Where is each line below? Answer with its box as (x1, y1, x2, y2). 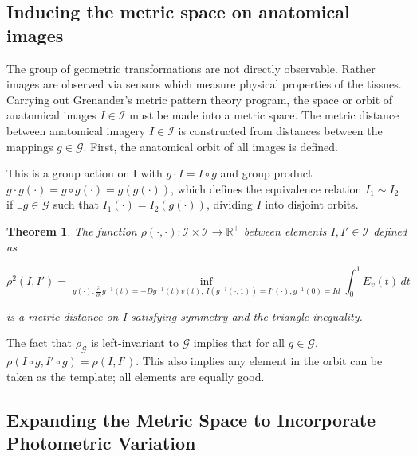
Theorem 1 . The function (6, 222, 137, 239)
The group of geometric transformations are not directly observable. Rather (6, 60, 376, 76)
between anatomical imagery (6, 122, 146, 138)
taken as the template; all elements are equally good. (6, 368, 265, 384)
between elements (243, 222, 327, 239)
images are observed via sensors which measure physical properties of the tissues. (6, 76, 402, 92)
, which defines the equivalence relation (171, 180, 362, 197)
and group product (220, 165, 313, 181)
